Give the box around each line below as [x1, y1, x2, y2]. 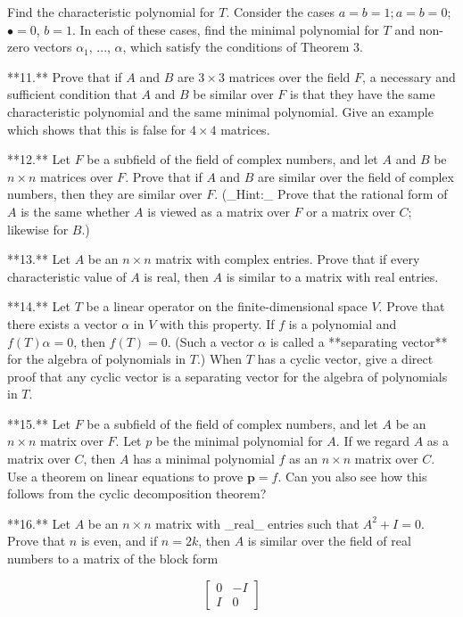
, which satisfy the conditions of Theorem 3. [122, 37, 363, 56]
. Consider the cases [226, 3, 335, 21]
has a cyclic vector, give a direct [257, 350, 434, 368]
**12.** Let [7, 150, 70, 169]
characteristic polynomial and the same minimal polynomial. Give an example [7, 102, 434, 120]
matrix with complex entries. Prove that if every [155, 250, 420, 268]
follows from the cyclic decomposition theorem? [7, 484, 267, 503]
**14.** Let [7, 297, 70, 316]
